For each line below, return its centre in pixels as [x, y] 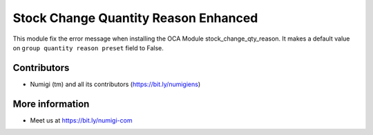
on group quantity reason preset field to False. [88, 48]
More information [51, 104]
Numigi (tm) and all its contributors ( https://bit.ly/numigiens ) [115, 84]
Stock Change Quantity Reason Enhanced [135, 18]
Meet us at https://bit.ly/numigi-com [81, 120]
